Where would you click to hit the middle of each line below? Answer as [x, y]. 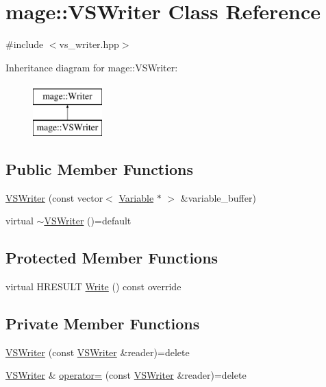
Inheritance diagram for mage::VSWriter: [92, 67]
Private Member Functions [103, 324]
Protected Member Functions [112, 258]
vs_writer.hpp [89, 44]
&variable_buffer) [218, 197]
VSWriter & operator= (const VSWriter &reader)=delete [126, 375]
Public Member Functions [99, 168]
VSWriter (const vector [54, 197]
